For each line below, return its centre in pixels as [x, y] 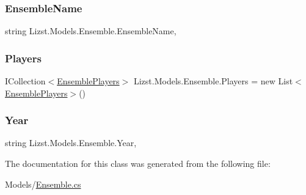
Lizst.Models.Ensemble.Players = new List [213, 81]
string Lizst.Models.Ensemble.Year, [71, 143]
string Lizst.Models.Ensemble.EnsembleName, [91, 31]
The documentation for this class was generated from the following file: [138, 164]
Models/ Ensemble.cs [43, 184]
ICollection [25, 81]
